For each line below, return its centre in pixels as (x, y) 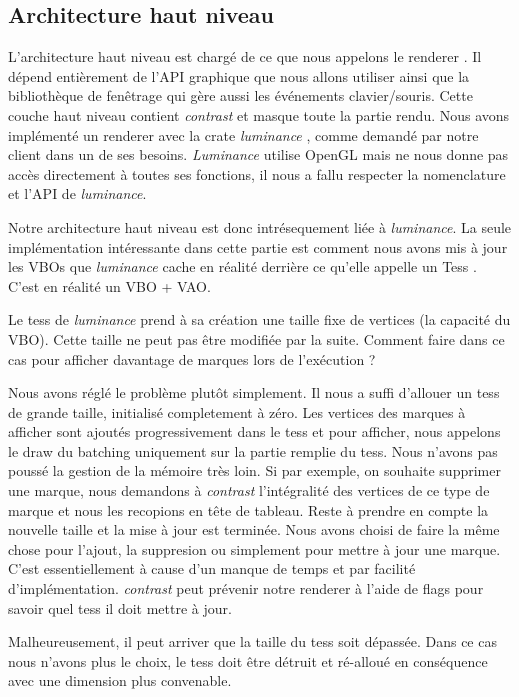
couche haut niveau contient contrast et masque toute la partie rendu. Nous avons (259, 114)
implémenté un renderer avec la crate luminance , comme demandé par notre (243, 134)
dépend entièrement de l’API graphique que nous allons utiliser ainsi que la (239, 75)
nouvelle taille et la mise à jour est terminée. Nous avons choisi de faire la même (254, 529)
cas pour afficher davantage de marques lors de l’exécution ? (192, 358)
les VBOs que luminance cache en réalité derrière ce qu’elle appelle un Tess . (242, 266)
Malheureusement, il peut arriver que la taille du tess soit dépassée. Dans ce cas (252, 641)
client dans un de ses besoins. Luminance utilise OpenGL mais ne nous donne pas (258, 154)
